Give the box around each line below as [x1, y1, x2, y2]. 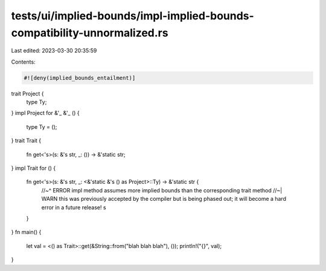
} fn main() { [11, 229, 42, 236]
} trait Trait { [11, 137, 42, 145]
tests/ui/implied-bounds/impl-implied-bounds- [11, 9, 255, 22]
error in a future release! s [41, 203, 106, 211]
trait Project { [11, 90, 45, 97]
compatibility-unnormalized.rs [11, 26, 168, 39]
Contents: [11, 58, 36, 65]
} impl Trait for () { [11, 165, 56, 172]
